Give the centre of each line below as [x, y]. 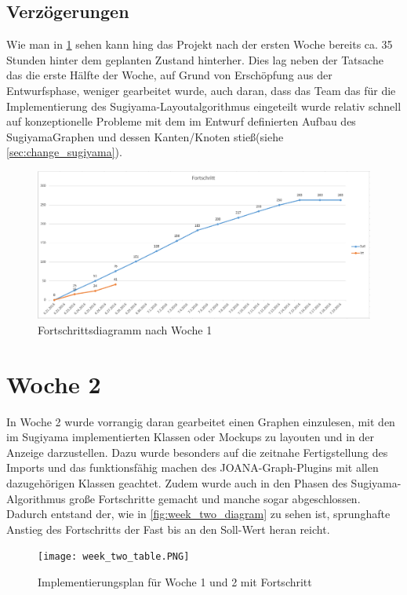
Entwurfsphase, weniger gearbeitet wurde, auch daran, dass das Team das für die [201, 90]
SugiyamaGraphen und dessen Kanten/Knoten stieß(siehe [145, 136]
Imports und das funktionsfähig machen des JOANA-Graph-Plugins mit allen [193, 467]
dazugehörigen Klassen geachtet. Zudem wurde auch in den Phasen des [177, 483]
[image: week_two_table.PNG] [114, 557]
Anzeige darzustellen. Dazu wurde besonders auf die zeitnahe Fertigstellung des [197, 452]
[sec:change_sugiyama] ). [64, 152]
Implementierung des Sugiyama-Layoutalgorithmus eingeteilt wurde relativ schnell [204, 106]
